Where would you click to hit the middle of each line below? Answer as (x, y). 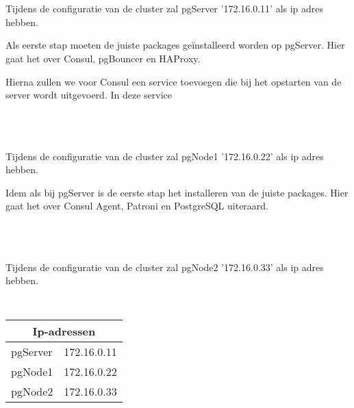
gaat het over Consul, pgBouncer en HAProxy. (103, 58)
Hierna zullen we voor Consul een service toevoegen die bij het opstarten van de (174, 81)
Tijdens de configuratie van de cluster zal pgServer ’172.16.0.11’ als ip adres (165, 9)
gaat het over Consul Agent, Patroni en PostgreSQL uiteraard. (137, 206)
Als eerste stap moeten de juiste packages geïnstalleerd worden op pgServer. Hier (175, 45)
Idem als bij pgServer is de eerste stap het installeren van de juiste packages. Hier (177, 192)
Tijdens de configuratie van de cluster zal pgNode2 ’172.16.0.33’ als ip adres (165, 267)
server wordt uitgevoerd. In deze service (89, 95)
